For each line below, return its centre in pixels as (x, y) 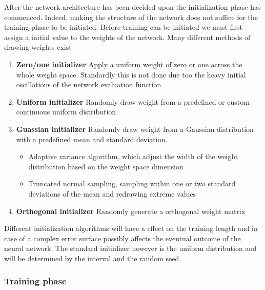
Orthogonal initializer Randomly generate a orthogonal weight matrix (131, 211)
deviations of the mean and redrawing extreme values (112, 193)
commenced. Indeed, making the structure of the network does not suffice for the (131, 17)
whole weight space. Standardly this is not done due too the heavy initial (131, 74)
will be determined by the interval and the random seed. (93, 258)
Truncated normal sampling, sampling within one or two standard (132, 183)
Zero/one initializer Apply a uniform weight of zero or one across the (129, 64)
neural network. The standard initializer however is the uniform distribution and (130, 248)
